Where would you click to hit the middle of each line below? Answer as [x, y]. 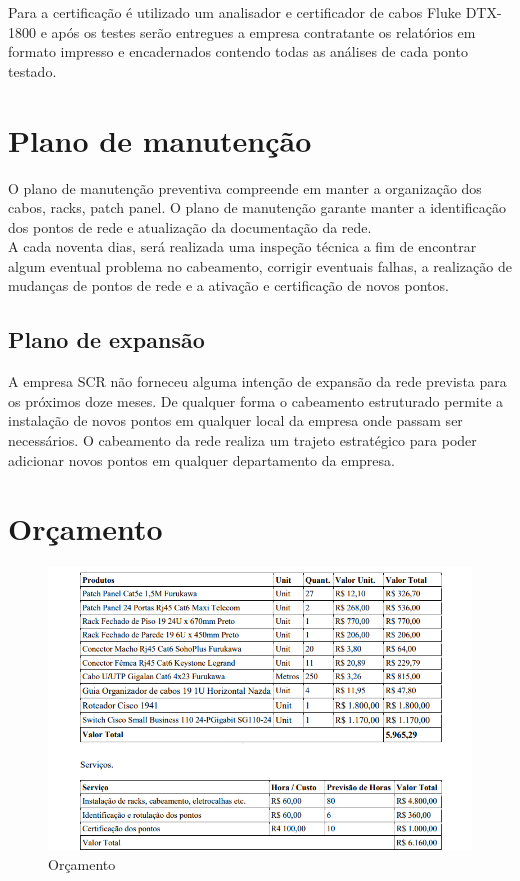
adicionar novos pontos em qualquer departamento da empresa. [201, 459]
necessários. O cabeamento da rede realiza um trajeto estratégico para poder [242, 440]
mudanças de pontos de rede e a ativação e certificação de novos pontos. [228, 285]
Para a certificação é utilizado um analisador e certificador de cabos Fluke [234, 12]
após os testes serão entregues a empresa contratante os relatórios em [263, 31]
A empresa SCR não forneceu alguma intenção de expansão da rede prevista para [257, 381]
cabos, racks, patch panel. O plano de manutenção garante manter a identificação [257, 207]
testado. [32, 70]
